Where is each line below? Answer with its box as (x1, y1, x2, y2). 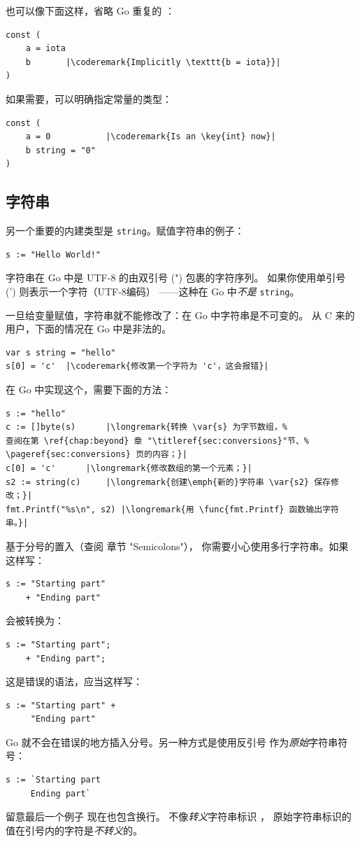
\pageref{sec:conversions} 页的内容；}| (6, 449, 187, 460)
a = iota (25, 43, 66, 54)
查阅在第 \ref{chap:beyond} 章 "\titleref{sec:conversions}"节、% (6, 435, 310, 446)
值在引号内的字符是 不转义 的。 (6, 822, 143, 837)
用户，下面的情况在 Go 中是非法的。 (6, 321, 172, 336)
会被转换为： (6, 613, 64, 628)
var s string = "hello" (6, 347, 116, 358)
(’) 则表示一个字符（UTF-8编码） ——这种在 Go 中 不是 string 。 (6, 283, 300, 298)
